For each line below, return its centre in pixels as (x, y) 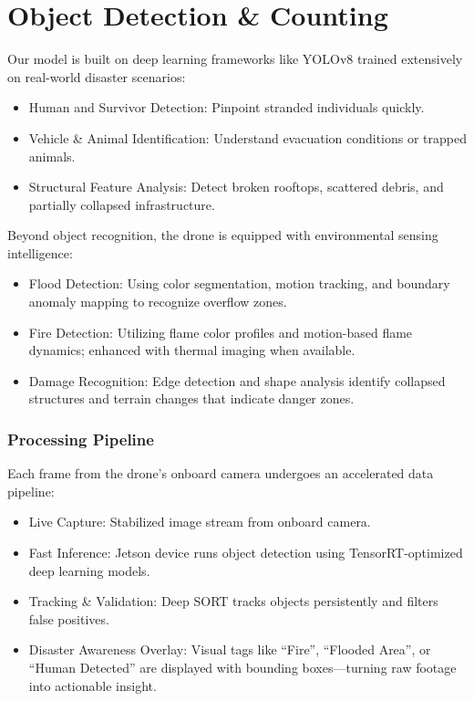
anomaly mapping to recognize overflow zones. (158, 302)
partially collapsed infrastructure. (122, 204)
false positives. (69, 618)
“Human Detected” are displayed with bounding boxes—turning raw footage (242, 667)
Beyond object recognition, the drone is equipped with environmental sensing (223, 235)
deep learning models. (89, 570)
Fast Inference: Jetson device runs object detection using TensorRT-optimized (246, 553)
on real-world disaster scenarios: (97, 76)
